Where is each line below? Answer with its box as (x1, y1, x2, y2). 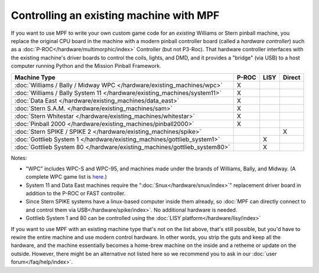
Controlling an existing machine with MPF (11, 9, 220, 22)
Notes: (11, 154, 27, 162)
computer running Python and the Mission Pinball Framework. (11, 63, 162, 70)
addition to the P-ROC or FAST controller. (25, 190, 126, 197)
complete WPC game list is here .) (25, 173, 108, 180)
